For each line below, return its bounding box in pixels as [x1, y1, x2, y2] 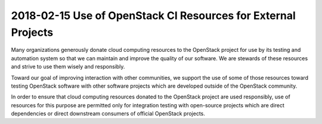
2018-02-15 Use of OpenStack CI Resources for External [11, 9, 296, 22]
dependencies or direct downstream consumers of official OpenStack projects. [11, 110, 206, 117]
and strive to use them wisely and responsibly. [11, 63, 125, 70]
